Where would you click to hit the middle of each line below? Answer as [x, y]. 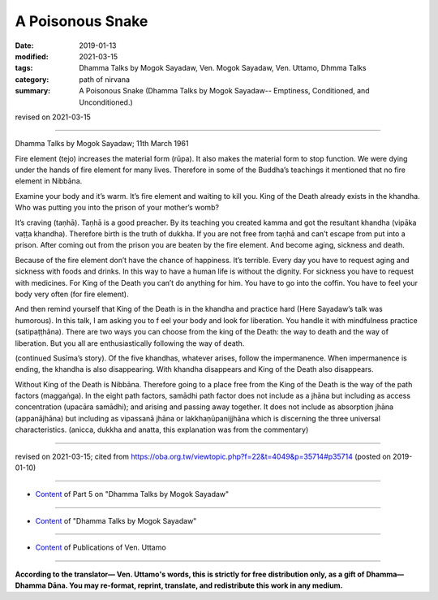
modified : [32, 56]
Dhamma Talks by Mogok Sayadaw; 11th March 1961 [102, 144]
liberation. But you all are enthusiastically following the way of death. [130, 343]
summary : [33, 91]
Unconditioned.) [106, 102]
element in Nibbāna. [49, 181]
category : [32, 79]
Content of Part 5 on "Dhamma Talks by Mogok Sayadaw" [132, 494]
